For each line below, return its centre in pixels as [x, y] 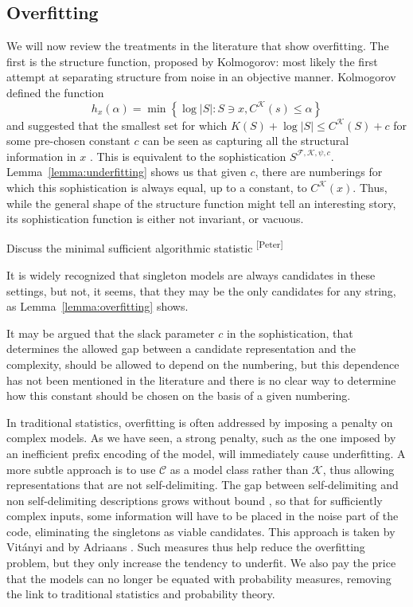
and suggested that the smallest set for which [117, 125]
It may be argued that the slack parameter [111, 333]
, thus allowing [358, 469]
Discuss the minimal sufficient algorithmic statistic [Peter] [145, 247]
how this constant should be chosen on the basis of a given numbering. [179, 396]
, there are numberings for [319, 172]
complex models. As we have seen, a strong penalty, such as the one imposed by [201, 438]
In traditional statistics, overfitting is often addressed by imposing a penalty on [200, 422]
